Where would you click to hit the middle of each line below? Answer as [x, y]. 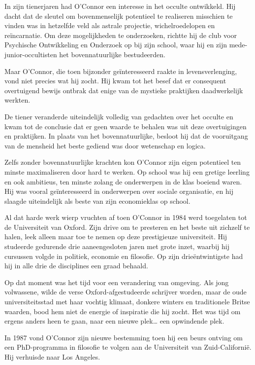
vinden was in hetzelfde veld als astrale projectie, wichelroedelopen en [110, 25]
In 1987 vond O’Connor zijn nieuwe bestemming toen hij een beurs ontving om [124, 337]
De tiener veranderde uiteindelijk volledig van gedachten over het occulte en [119, 116]
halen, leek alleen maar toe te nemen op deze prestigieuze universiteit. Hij [116, 237]
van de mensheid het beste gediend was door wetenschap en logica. [105, 145]
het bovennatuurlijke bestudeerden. [112, 54]
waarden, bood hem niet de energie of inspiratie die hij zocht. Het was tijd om [123, 311]
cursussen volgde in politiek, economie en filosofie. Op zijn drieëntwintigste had [124, 256]
